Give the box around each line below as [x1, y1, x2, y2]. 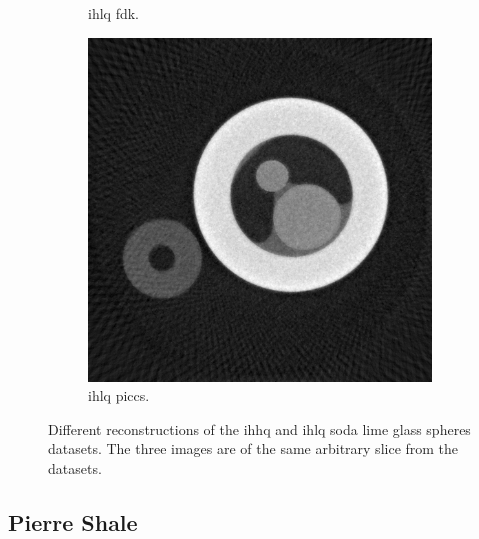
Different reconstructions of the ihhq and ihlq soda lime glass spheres [48, 418, 471, 439]
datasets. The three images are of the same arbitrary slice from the [48, 438, 459, 459]
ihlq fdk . [88, 3, 140, 23]
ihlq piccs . [88, 385, 150, 406]
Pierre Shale [8, 506, 138, 537]
